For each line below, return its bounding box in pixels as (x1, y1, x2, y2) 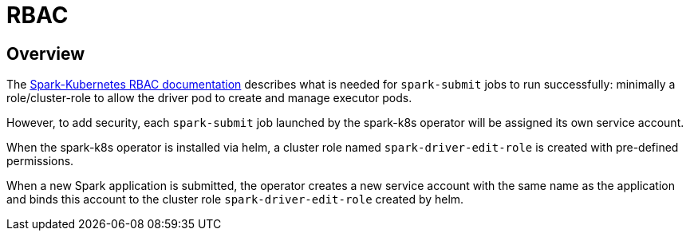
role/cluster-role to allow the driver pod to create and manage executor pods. (6, 91, 412, 105)
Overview (6, 43, 85, 64)
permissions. (6, 154, 74, 168)
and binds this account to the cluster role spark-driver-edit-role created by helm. (6, 192, 464, 207)
